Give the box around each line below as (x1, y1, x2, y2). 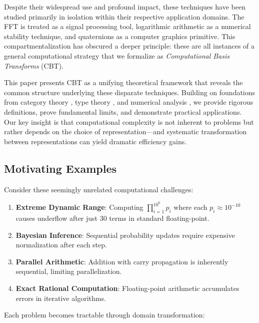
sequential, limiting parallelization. (15, 266, 122, 276)
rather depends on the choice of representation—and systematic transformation (4, 126, 247, 137)
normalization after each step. (15, 239, 107, 250)
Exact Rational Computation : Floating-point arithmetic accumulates (15, 282, 239, 293)
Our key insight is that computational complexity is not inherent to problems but (4, 116, 254, 127)
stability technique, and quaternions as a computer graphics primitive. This (4, 31, 235, 41)
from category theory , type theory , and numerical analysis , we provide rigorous (4, 97, 253, 107)
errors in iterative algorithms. (15, 292, 106, 303)
